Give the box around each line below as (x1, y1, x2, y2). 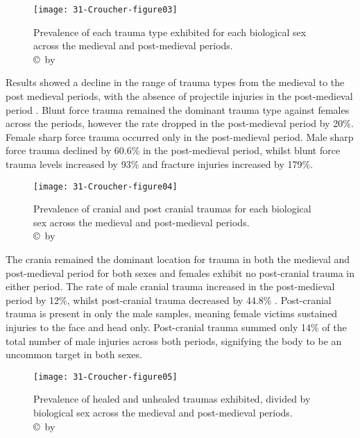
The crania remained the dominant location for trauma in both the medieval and (6, 252, 350, 267)
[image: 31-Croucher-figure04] (33, 181, 178, 192)
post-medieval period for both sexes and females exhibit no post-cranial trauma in (6, 265, 355, 280)
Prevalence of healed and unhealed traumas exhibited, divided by (33, 391, 311, 406)
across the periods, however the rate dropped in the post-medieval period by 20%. (6, 116, 354, 130)
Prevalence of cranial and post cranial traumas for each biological (33, 201, 311, 216)
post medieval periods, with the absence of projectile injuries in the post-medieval (6, 89, 353, 103)
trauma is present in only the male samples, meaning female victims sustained (6, 306, 338, 321)
